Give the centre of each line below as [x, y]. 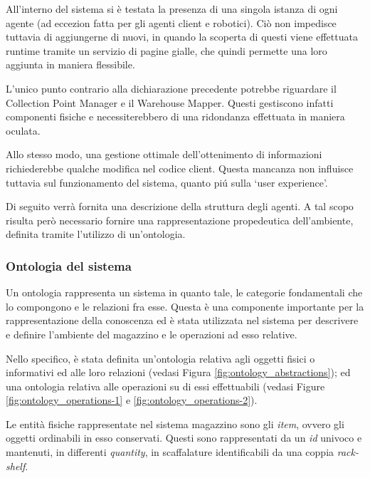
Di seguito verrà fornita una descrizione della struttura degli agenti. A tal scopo [180, 206]
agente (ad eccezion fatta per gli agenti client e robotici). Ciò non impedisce [171, 22]
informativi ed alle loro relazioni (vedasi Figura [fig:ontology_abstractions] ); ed [178, 372]
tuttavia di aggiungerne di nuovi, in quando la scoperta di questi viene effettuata [182, 37]
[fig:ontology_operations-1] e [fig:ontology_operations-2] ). [132, 400]
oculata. [23, 130]
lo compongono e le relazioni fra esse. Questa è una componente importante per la [185, 306]
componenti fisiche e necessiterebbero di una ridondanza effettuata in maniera [175, 116]
